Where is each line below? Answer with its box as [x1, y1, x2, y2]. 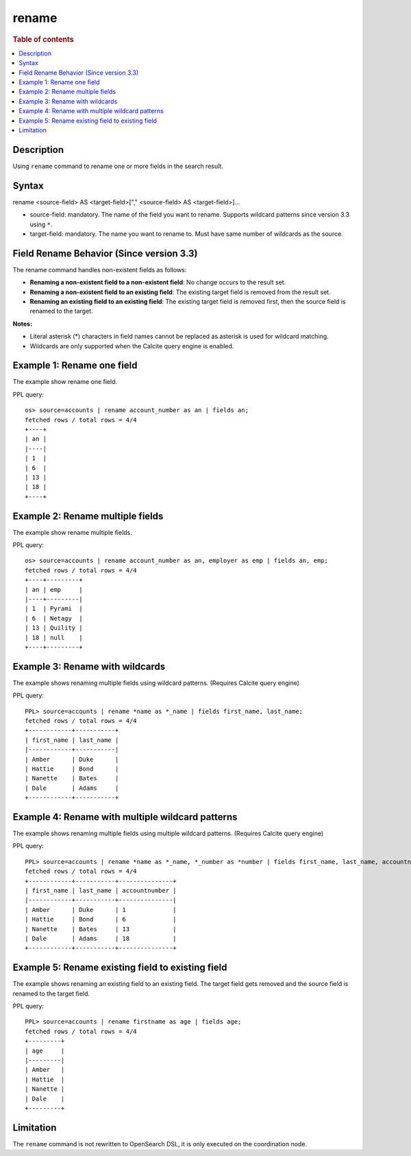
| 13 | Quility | [25, 624, 83, 632]
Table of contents [12, 34, 75, 44]
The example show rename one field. [12, 378, 118, 386]
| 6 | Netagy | [25, 614, 83, 622]
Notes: [12, 320, 33, 328]
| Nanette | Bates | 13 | [25, 925, 177, 932]
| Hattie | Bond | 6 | [25, 915, 177, 924]
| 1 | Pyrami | [25, 605, 83, 613]
